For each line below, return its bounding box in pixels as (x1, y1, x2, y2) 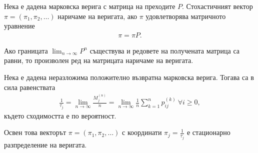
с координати (122, 127, 162, 137)
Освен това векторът (4, 127, 66, 137)
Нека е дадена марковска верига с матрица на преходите (4, 1, 175, 11)
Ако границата (4, 45, 48, 55)
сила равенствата (4, 81, 55, 92)
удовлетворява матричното (145, 10, 226, 21)
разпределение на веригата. (4, 139, 87, 149)
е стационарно (186, 127, 230, 137)
